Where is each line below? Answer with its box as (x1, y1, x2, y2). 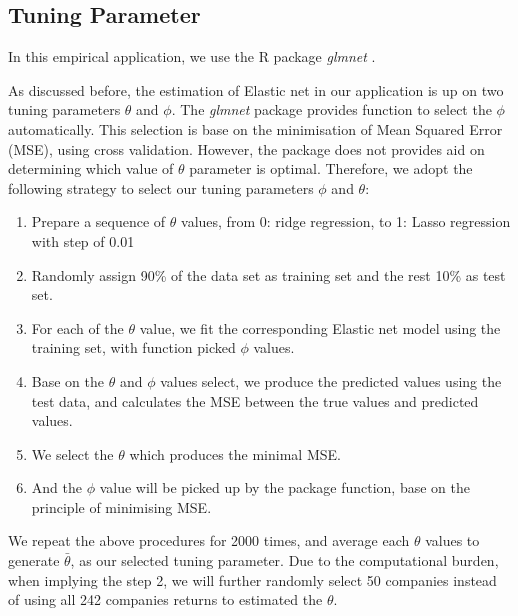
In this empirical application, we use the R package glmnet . (8, 46, 376, 67)
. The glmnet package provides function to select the (171, 99, 492, 120)
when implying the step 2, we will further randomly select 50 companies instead (8, 569, 497, 590)
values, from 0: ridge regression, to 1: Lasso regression (181, 211, 511, 232)
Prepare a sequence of (31, 211, 166, 232)
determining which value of (8, 158, 174, 179)
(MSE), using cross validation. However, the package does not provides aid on (8, 138, 485, 159)
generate (8, 550, 60, 571)
